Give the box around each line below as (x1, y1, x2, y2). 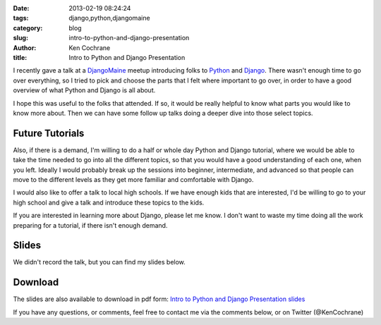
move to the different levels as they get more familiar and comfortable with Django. (13, 175, 254, 183)
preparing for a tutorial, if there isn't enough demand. (13, 221, 168, 229)
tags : (13, 14, 29, 23)
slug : (13, 34, 28, 42)
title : (13, 53, 28, 61)
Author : (13, 43, 37, 52)
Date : (13, 4, 30, 12)
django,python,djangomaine (68, 14, 151, 23)
